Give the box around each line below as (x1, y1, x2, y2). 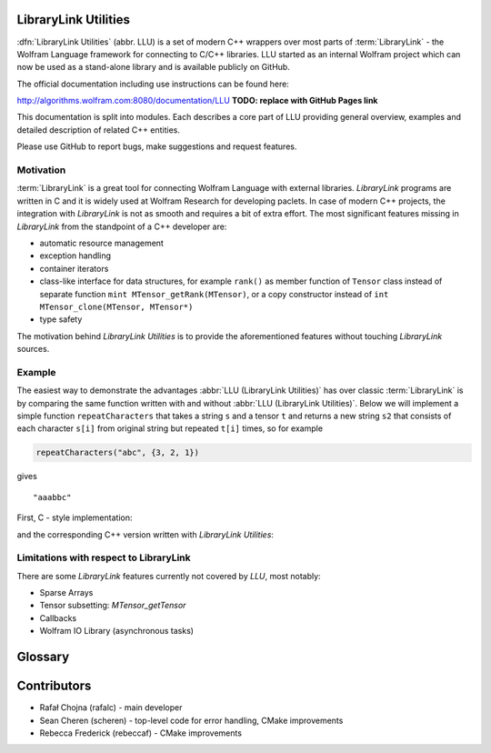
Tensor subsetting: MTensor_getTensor (39, 600, 186, 611)
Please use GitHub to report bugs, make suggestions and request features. (16, 141, 297, 152)
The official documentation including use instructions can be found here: (16, 78, 290, 89)
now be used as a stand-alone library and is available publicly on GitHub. (16, 62, 290, 73)
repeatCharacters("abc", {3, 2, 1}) (35, 447, 200, 458)
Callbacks (39, 612, 77, 623)
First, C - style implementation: (16, 512, 133, 523)
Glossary (16, 649, 70, 665)
